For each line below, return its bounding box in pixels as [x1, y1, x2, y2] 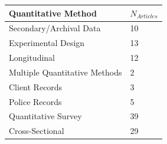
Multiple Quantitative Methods [9, 66, 122, 78]
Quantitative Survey [9, 110, 82, 122]
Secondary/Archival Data [9, 22, 101, 34]
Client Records [9, 80, 63, 93]
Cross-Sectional [9, 125, 64, 137]
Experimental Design [9, 37, 85, 49]
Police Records [9, 95, 62, 107]
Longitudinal [9, 51, 55, 64]
